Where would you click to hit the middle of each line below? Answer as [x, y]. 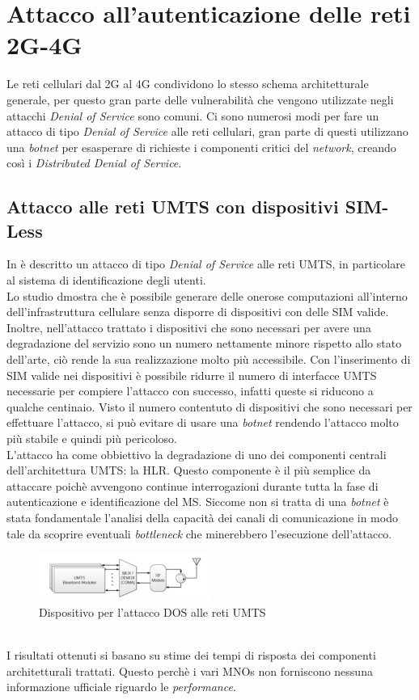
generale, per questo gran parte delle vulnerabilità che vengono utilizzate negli [200, 99]
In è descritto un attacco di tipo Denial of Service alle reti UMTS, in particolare [206, 264]
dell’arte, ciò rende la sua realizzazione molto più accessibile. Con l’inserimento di [209, 359]
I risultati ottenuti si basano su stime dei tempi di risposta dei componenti [191, 655]
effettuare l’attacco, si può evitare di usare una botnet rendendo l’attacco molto [203, 422]
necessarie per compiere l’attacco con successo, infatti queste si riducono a [190, 391]
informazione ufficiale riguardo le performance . [121, 687]
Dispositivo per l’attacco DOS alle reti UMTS [152, 611]
